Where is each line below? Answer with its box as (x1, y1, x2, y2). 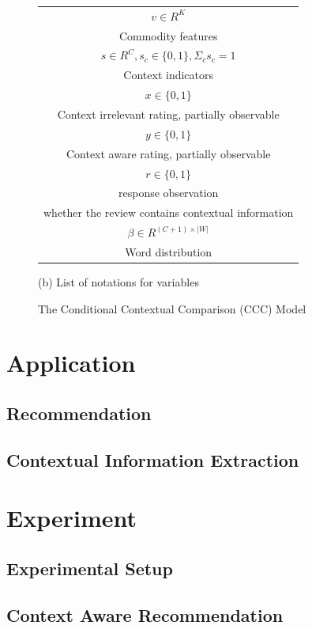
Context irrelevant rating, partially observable (57, 105, 280, 122)
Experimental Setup (6, 555, 173, 580)
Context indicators (123, 66, 214, 83)
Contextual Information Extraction (6, 447, 299, 472)
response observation (118, 184, 219, 201)
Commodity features (118, 27, 218, 44)
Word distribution (125, 243, 212, 260)
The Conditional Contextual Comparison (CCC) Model (38, 300, 306, 316)
